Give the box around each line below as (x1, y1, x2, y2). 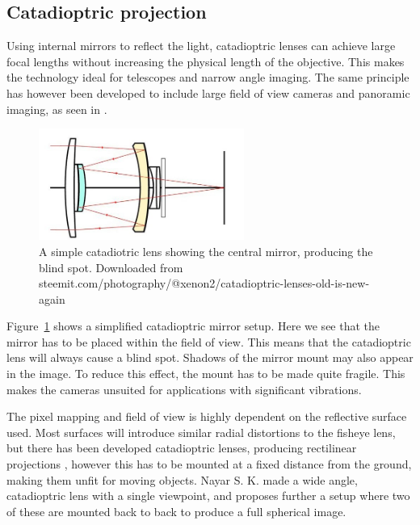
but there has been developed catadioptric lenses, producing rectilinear (6, 439, 357, 456)
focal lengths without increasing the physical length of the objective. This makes (6, 52, 405, 69)
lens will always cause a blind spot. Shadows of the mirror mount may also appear (6, 349, 414, 366)
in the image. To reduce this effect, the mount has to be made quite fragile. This (6, 365, 405, 382)
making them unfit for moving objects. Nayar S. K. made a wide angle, (6, 471, 358, 488)
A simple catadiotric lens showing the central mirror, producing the (39, 242, 373, 259)
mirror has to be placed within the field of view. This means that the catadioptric (6, 333, 411, 350)
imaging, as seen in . (6, 100, 107, 117)
